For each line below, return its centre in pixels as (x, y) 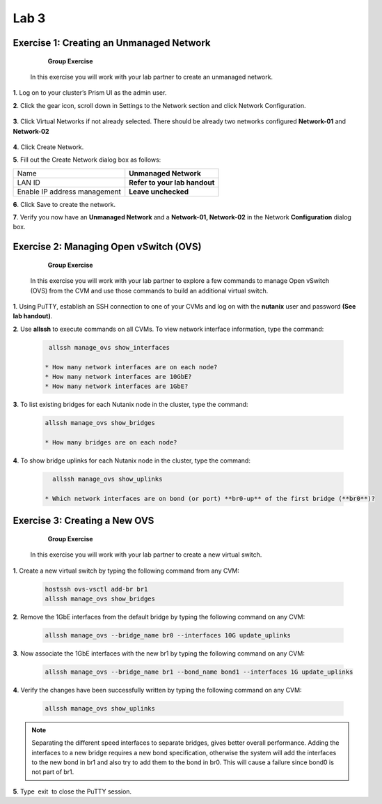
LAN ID (29, 183)
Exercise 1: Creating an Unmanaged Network (112, 43)
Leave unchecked (159, 192)
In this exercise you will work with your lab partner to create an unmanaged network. (152, 77)
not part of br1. (53, 772)
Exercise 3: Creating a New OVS (83, 521)
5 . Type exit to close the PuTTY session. (72, 791)
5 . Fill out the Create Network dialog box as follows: (87, 160)
